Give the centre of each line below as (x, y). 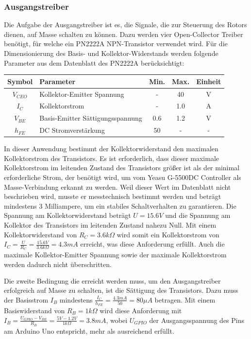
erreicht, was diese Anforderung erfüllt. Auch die (152, 244)
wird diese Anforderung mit (141, 310)
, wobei (117, 320)
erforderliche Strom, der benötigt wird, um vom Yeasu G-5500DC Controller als (123, 177)
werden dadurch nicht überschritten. (58, 264)
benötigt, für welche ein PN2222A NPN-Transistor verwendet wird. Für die (116, 44)
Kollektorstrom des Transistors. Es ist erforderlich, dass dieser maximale (112, 158)
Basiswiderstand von (34, 310)
